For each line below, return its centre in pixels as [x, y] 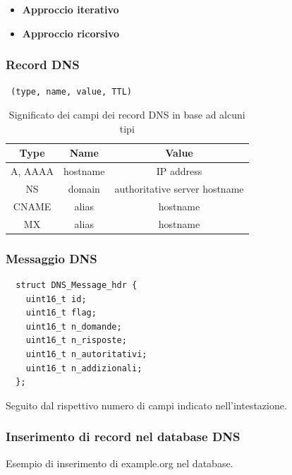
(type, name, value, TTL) [71, 92]
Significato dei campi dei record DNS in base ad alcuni [127, 115]
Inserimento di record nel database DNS [123, 437]
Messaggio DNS [51, 258]
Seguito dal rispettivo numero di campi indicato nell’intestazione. [146, 405]
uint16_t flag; [61, 313]
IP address [179, 171]
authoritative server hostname [179, 188]
